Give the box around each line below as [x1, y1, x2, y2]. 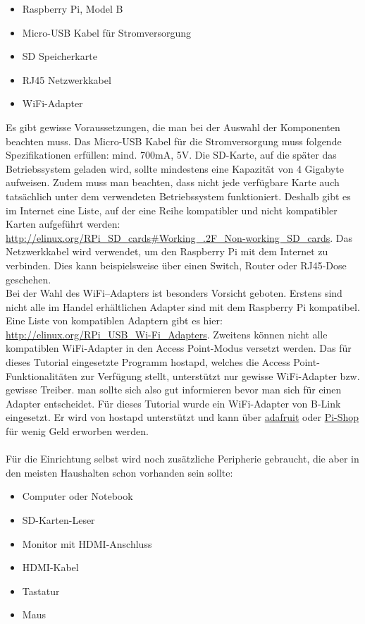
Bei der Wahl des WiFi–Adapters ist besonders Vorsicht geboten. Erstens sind [6, 286, 342, 300]
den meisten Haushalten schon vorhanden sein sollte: [6, 465, 233, 479]
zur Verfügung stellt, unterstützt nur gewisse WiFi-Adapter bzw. [80, 368, 360, 383]
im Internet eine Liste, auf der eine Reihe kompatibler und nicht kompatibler [6, 202, 338, 217]
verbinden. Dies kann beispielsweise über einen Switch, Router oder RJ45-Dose [6, 257, 347, 272]
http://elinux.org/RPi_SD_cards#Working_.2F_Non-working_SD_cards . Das [6, 230, 353, 245]
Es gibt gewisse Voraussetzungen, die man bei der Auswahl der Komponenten [6, 119, 340, 134]
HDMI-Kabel [22, 560, 79, 575]
